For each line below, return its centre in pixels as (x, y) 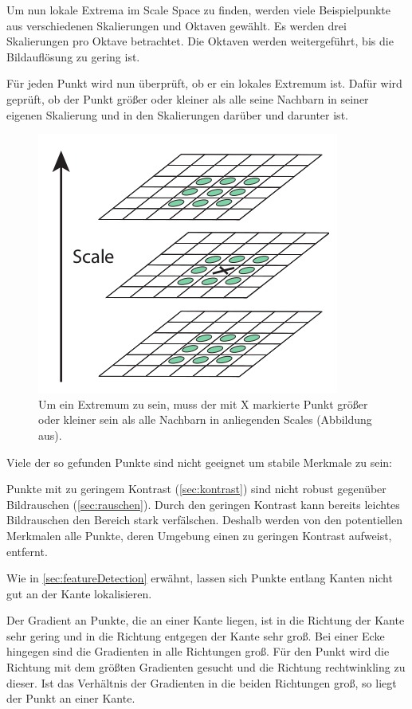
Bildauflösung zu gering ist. (73, 56)
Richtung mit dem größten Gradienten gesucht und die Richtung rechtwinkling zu (206, 667)
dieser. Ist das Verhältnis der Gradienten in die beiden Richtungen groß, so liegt (202, 682)
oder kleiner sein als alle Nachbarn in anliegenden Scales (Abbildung (205, 419)
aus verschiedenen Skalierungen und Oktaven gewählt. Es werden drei (177, 25)
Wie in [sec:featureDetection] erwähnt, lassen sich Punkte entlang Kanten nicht (200, 578)
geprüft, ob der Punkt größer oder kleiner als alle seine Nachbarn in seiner (188, 98)
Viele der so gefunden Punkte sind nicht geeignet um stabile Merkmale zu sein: (199, 462)
